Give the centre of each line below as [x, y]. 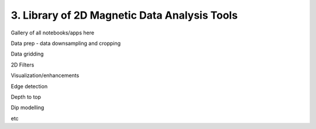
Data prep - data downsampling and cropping [66, 43]
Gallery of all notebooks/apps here [53, 33]
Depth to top [26, 97]
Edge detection [29, 86]
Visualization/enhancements [45, 75]
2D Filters [23, 65]
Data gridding [27, 54]
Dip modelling [28, 107]
